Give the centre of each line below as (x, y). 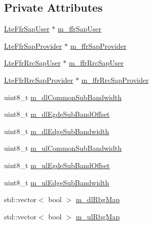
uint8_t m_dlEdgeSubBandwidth (57, 131)
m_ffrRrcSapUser (96, 63)
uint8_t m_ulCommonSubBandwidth (63, 148)
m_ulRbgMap (98, 216)
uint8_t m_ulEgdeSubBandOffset (57, 165)
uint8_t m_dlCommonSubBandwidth (63, 97)
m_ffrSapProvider (98, 45)
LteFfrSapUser (27, 29)
